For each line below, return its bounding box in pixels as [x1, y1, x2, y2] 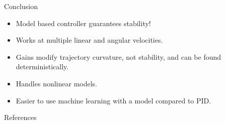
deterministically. [16, 61, 69, 72]
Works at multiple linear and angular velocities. [16, 35, 163, 45]
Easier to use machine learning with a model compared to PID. [16, 95, 211, 105]
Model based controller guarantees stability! [16, 18, 151, 28]
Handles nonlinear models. [16, 78, 98, 88]
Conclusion [4, 1, 38, 11]
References [4, 112, 37, 122]
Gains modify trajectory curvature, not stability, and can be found [16, 51, 221, 62]
